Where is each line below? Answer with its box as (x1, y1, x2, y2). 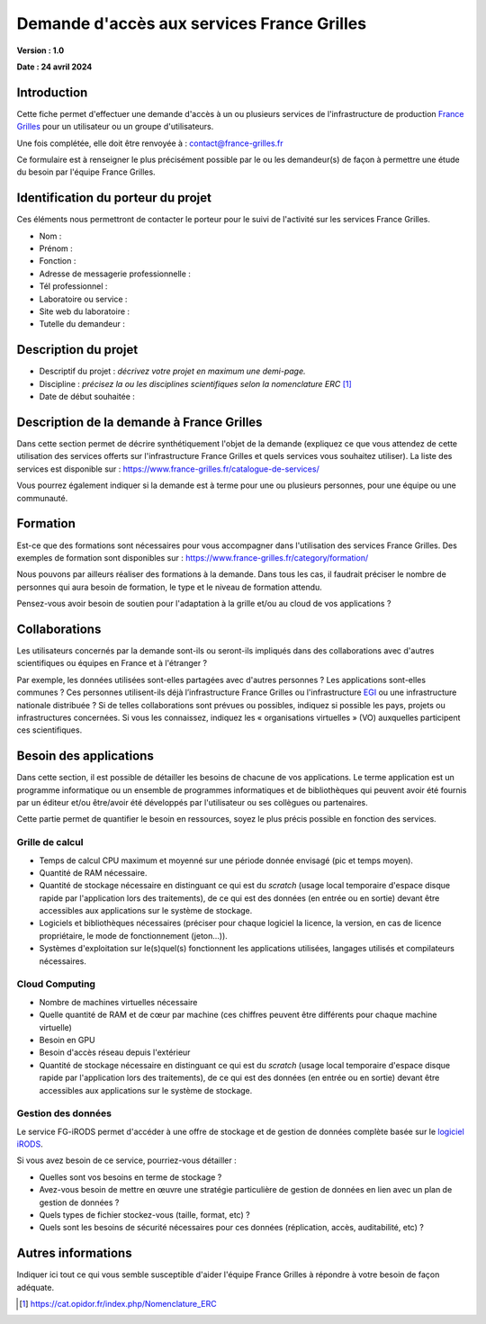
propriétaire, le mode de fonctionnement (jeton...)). (39, 930, 229, 941)
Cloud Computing (16, 977, 96, 990)
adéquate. (16, 1282, 54, 1292)
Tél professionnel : (39, 281, 108, 292)
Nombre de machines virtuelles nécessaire (39, 996, 198, 1007)
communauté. (16, 492, 68, 503)
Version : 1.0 (16, 45, 65, 56)
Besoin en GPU (39, 1034, 95, 1045)
